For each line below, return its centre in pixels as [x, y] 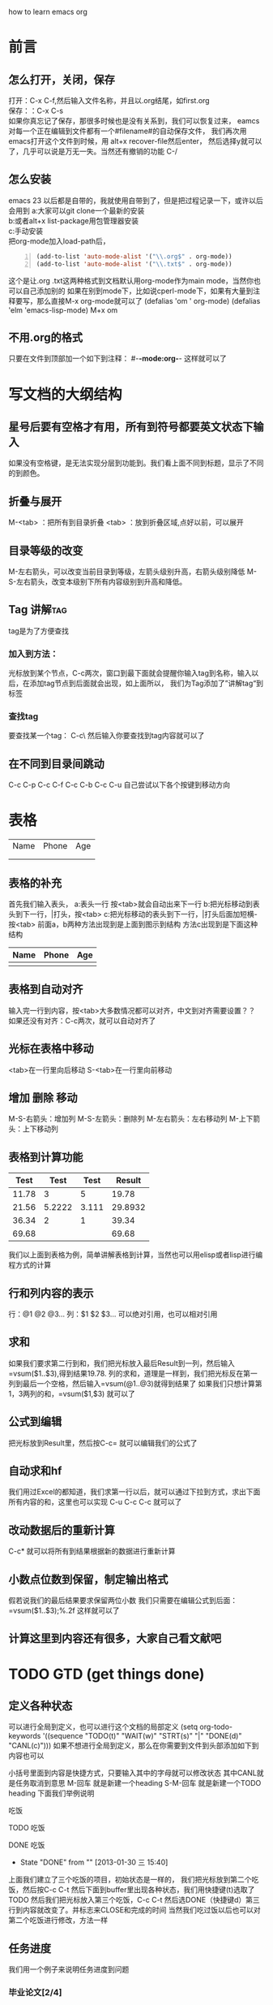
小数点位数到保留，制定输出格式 [88, 1579]
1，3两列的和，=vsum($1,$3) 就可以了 [72, 1394]
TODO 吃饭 [27, 1828]
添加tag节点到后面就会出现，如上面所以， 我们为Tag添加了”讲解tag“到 [146, 683]
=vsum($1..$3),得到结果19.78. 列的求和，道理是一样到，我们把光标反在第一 [133, 1373]
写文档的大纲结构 [66, 394]
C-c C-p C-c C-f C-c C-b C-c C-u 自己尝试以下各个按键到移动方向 [119, 785]
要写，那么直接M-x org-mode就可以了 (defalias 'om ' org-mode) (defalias [138, 300]
